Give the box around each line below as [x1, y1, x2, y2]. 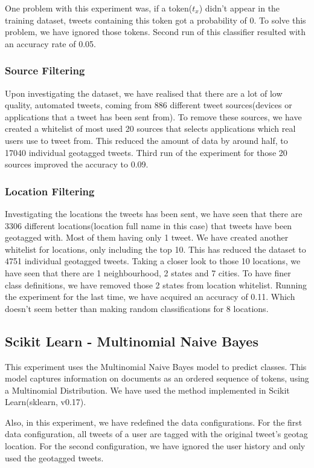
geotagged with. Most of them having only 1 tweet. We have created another [5, 231, 289, 244]
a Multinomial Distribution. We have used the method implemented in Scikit [5, 383, 290, 396]
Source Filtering [5, 63, 85, 78]
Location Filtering [5, 183, 95, 198]
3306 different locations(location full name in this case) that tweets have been [5, 219, 292, 232]
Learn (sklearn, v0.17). [5, 395, 86, 408]
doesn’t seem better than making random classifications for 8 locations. [5, 302, 269, 314]
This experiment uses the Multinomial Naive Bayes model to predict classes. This [5, 360, 307, 372]
